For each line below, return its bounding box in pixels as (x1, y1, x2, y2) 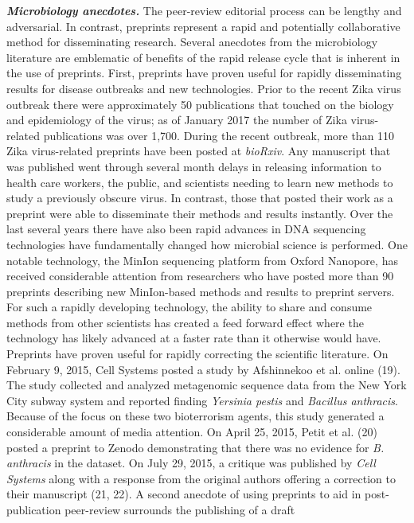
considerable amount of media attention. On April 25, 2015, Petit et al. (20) (6, 423, 377, 440)
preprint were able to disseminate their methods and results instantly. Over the (6, 205, 393, 221)
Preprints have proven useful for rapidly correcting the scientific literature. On (6, 345, 389, 362)
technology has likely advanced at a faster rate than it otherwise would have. (6, 330, 381, 346)
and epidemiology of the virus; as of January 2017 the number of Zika (6, 111, 347, 128)
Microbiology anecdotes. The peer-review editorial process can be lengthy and (6, 2, 402, 18)
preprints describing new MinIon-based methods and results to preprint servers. (6, 283, 395, 299)
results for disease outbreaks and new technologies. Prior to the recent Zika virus (6, 80, 401, 96)
